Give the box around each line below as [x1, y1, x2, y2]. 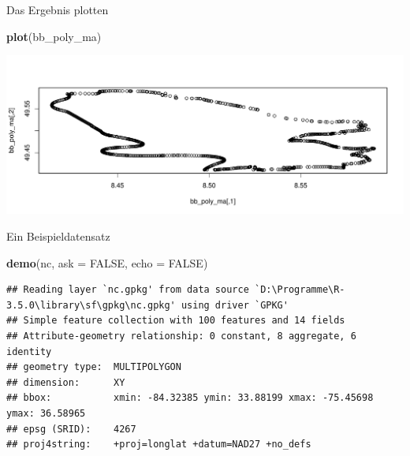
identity [6, 346, 52, 357]
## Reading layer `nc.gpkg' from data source [6, 284, 249, 296]
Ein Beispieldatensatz [6, 228, 110, 245]
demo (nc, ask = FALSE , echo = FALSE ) [6, 254, 208, 271]
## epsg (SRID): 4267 [6, 423, 136, 435]
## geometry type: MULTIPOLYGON [6, 361, 181, 373]
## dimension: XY [6, 376, 125, 388]
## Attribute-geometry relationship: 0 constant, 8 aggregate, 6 [6, 331, 356, 342]
